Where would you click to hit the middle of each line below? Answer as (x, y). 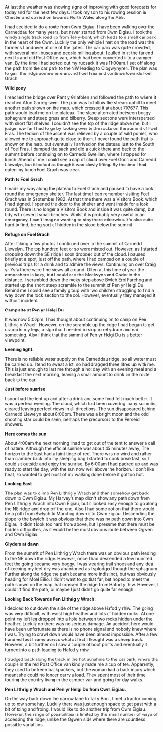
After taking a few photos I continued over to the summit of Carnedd (73, 244)
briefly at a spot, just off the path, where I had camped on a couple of (75, 259)
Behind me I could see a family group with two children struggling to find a (80, 290)
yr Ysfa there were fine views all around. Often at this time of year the (75, 269)
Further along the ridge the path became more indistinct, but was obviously (81, 574)
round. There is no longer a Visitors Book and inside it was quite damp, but (80, 209)
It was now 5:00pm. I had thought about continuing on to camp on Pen (76, 319)
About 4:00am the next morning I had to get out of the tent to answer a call (80, 443)
